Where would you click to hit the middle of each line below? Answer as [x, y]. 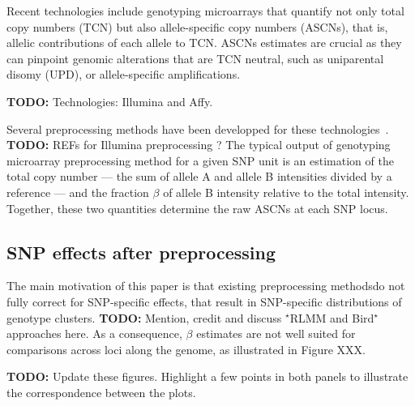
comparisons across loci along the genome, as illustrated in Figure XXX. [186, 349]
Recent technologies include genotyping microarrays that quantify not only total [205, 11]
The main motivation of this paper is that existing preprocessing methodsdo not [206, 286]
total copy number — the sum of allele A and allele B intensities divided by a [199, 176]
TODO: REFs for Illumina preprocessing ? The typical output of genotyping [199, 145]
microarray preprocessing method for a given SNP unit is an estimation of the [200, 160]
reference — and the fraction [78, 192]
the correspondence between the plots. [101, 392]
